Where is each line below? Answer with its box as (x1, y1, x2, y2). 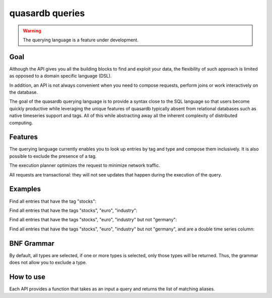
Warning (23, 28, 41, 34)
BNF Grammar (9, 239, 55, 248)
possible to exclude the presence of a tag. (9, 153, 97, 159)
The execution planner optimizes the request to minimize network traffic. (9, 162, 161, 168)
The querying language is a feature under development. (23, 37, 139, 43)
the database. (9, 89, 38, 95)
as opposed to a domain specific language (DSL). (9, 73, 112, 79)
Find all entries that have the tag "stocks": (9, 198, 97, 204)
